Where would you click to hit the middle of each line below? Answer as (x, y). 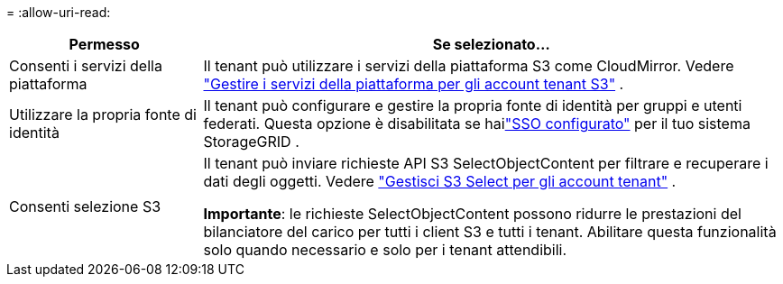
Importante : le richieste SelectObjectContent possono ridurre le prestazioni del (472, 214)
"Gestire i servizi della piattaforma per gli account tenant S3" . (414, 84)
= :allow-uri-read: (59, 12)
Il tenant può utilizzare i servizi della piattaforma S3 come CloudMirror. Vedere (469, 66)
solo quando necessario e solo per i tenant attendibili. (385, 250)
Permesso (104, 44)
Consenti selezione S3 (85, 206)
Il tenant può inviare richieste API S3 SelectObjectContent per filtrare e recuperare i (486, 163)
